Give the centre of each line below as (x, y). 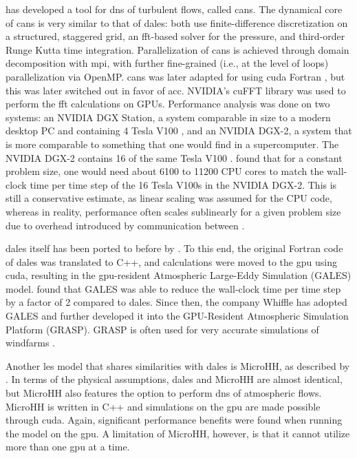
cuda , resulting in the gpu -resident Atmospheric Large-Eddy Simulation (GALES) (178, 275)
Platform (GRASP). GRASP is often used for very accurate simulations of (162, 329)
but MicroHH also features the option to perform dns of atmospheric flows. (164, 393)
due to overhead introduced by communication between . (125, 225)
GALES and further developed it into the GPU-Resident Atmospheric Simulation (177, 316)
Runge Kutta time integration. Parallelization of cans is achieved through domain (177, 49)
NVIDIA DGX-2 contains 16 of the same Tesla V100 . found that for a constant (174, 157)
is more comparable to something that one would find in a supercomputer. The (172, 144)
